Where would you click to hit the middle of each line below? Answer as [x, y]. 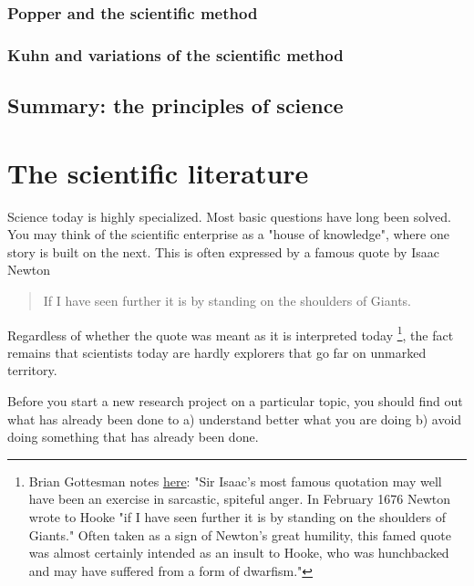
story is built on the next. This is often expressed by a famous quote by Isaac [223, 251]
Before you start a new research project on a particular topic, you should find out [235, 401]
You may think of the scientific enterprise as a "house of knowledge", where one [228, 234]
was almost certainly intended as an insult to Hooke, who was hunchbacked [239, 553]
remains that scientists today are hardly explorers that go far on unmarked [217, 352]
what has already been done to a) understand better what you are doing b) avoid [235, 419]
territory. [32, 370]
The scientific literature [158, 172]
